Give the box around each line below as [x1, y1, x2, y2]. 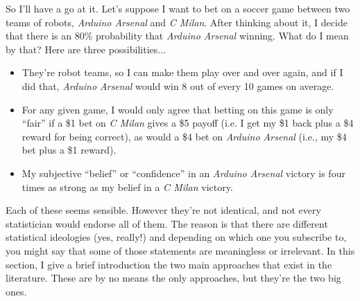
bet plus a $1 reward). [22, 143, 117, 157]
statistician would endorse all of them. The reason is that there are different [6, 216, 328, 230]
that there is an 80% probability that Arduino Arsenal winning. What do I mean [6, 28, 349, 43]
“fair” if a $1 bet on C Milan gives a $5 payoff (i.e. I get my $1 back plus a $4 [22, 116, 354, 130]
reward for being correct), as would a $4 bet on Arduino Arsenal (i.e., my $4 [22, 129, 347, 143]
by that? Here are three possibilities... [6, 42, 166, 56]
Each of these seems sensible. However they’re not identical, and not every [6, 203, 321, 217]
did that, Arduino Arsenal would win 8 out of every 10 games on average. [22, 78, 334, 93]
